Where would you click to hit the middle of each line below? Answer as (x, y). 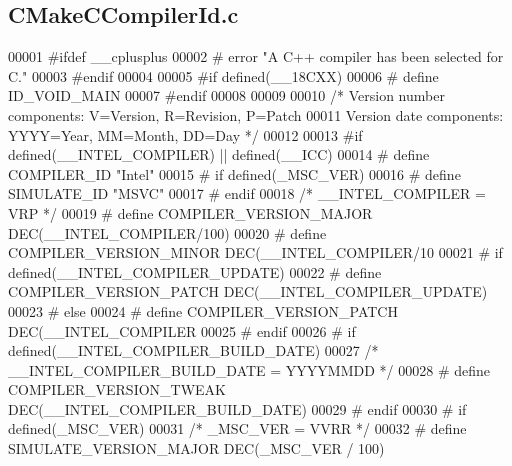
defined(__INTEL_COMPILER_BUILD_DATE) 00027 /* (193, 350)
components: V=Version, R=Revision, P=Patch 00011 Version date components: (256, 114)
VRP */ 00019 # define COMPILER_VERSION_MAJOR (190, 212)
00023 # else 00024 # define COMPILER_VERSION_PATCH (203, 310)
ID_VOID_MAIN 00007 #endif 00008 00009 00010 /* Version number (226, 95)
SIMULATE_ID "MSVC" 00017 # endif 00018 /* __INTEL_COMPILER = (247, 193)
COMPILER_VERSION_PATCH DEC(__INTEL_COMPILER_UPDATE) (248, 291)
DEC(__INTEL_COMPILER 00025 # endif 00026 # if (182, 330)
